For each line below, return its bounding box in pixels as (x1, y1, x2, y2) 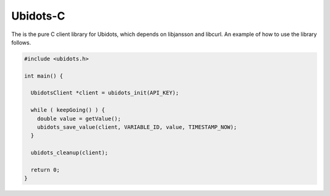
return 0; (31, 167, 61, 173)
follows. (11, 38, 31, 46)
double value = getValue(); (37, 115, 122, 122)
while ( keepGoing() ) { (31, 107, 105, 114)
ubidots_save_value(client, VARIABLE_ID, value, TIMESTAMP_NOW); (37, 124, 237, 131)
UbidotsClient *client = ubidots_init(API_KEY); (31, 89, 180, 96)
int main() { (24, 72, 64, 79)
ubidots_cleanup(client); (31, 150, 108, 156)
